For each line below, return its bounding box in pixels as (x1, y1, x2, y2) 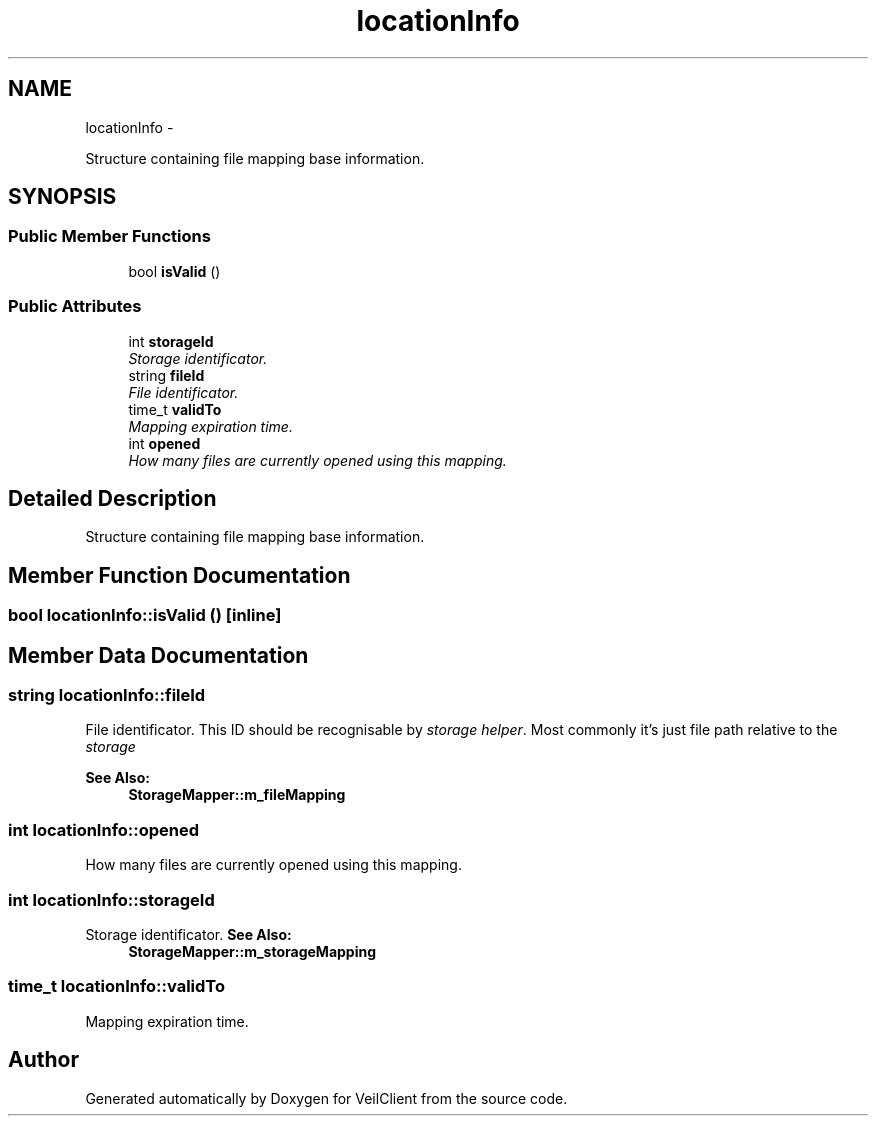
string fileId (128, 366, 205, 384)
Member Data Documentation (8, 642, 309, 668)
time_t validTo (128, 400, 222, 418)
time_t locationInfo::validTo (8, 976, 226, 997)
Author (8, 1047, 79, 1073)
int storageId (128, 332, 214, 350)
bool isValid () (128, 262, 221, 280)
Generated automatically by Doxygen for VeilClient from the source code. (85, 1089, 568, 1107)
